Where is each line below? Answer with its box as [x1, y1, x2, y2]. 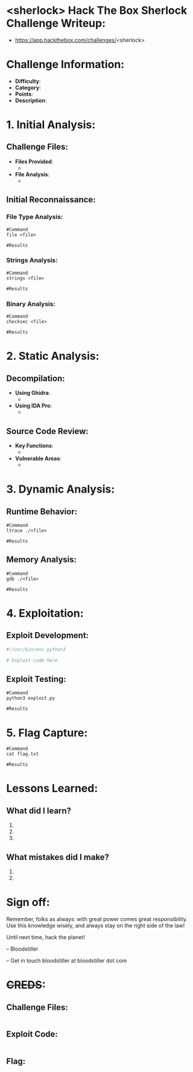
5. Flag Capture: [6, 726, 88, 739]
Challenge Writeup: [6, 16, 106, 30]
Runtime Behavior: [6, 506, 78, 517]
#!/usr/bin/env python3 [6, 646, 66, 652]
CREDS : [6, 978, 46, 992]
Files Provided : [14, 158, 54, 165]
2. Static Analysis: [6, 349, 100, 363]
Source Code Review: [6, 426, 89, 436]
